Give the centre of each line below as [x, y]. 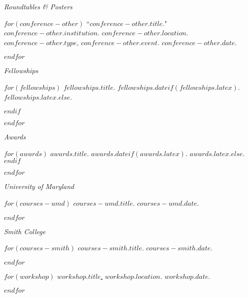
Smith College [25, 231]
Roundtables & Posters [38, 6]
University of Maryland [39, 186]
